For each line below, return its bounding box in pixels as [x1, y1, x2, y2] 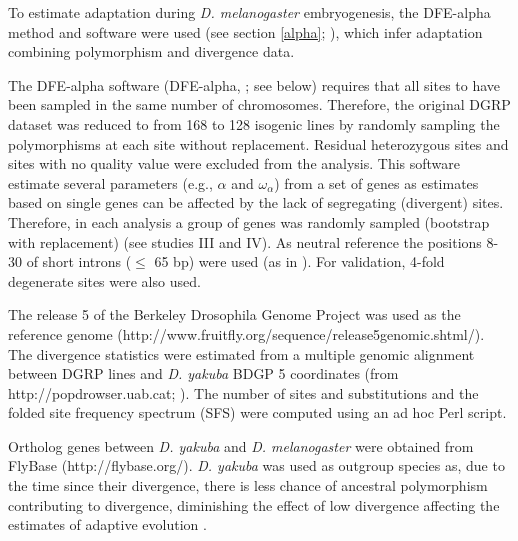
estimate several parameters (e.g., [8, 172, 213, 193]
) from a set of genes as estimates [274, 172, 479, 193]
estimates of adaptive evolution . [8, 514, 207, 535]
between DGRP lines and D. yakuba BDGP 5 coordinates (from [8, 363, 399, 384]
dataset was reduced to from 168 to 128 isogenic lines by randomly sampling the [8, 113, 500, 134]
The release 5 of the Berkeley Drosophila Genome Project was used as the [8, 304, 461, 325]
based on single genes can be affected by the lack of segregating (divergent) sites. [8, 192, 504, 213]
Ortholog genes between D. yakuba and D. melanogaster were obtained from [8, 435, 474, 456]
